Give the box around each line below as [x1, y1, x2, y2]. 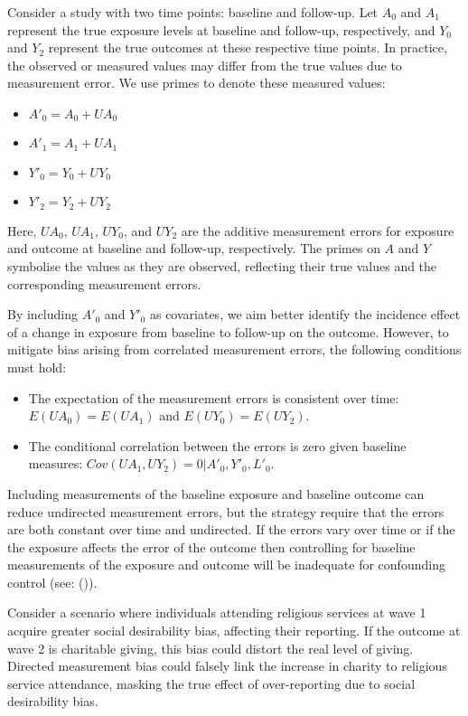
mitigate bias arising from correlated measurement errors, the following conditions [7, 340, 462, 359]
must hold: [7, 357, 67, 376]
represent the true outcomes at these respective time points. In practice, [48, 38, 447, 57]
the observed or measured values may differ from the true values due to [7, 55, 402, 74]
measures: [28, 454, 83, 473]
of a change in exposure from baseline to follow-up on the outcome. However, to [7, 322, 449, 341]
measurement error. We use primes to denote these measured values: [7, 73, 386, 92]
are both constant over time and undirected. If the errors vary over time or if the [7, 520, 455, 539]
